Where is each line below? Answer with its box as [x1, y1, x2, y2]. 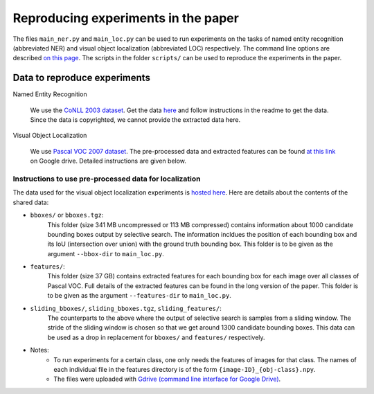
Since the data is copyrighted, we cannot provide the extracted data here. [30, 116, 241, 124]
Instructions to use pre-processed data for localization [12, 174, 201, 183]
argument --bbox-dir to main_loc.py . [47, 249, 164, 258]
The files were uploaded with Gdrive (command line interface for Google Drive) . [53, 375, 281, 384]
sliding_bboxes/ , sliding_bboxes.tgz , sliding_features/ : [30, 304, 222, 312]
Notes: [30, 346, 49, 355]
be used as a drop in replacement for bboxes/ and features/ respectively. [47, 333, 266, 341]
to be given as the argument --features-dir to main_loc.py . [47, 292, 232, 300]
